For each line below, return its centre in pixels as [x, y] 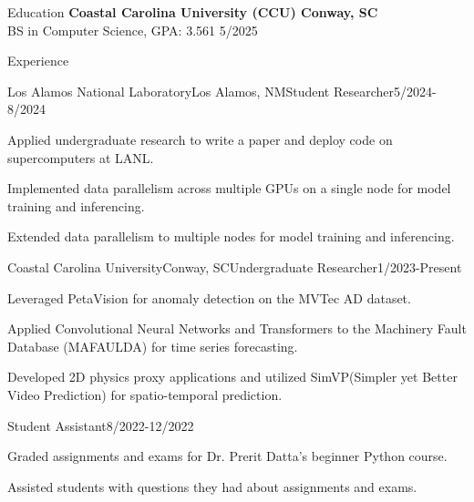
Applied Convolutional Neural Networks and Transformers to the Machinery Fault [237, 328]
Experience [38, 61]
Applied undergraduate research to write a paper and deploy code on [200, 139]
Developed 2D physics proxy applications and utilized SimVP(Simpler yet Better [232, 377]
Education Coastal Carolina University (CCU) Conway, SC [193, 12]
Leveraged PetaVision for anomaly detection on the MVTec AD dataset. [209, 297]
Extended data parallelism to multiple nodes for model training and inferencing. [231, 236]
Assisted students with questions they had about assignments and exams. [212, 486]
